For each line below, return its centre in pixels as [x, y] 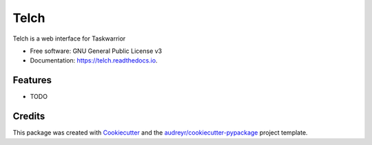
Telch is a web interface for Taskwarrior [69, 38]
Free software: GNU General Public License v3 [96, 51]
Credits [29, 116]
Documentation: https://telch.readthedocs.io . [94, 60]
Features [32, 80]
